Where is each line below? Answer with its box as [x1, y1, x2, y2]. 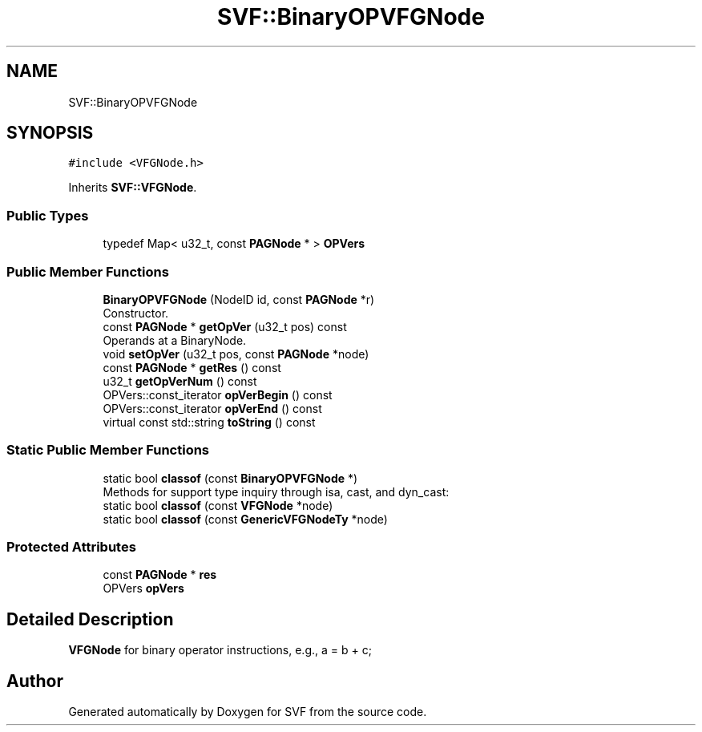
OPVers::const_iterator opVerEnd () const [103, 401, 322, 415]
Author [6, 670, 63, 691]
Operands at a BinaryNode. [103, 333, 247, 347]
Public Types [6, 207, 89, 224]
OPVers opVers [103, 581, 184, 596]
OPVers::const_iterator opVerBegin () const [103, 387, 333, 402]
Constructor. [103, 305, 169, 320]
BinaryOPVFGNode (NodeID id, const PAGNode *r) [103, 292, 375, 306]
